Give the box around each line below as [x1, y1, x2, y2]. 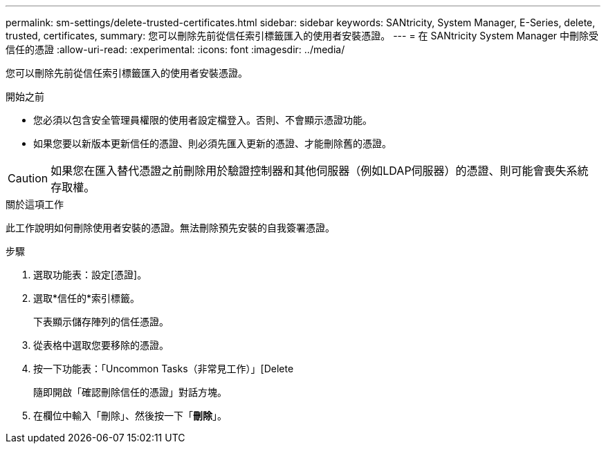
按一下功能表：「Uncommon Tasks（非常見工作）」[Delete [33, 363, 294, 374]
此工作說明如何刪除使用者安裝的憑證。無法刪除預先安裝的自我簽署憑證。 [6, 222, 335, 233]
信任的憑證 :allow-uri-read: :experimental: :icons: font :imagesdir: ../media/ [6, 44, 345, 55]
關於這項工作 [6, 198, 64, 210]
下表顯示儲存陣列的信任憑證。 [33, 316, 169, 327]
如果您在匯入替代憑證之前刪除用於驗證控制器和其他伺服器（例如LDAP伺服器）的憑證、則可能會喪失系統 [50, 164, 589, 178]
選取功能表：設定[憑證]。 [33, 269, 147, 280]
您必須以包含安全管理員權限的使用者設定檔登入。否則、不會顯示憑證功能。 [33, 114, 372, 126]
